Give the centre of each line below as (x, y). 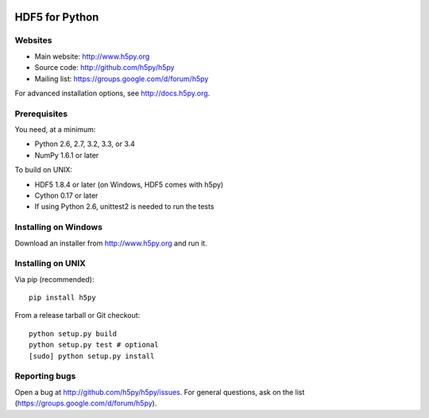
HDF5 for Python (57, 17)
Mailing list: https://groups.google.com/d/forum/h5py (122, 79)
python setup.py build (73, 333)
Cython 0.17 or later (66, 195)
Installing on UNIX (50, 264)
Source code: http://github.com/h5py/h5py (104, 68)
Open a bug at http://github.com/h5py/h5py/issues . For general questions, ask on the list (160, 392)
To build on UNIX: (44, 170)
